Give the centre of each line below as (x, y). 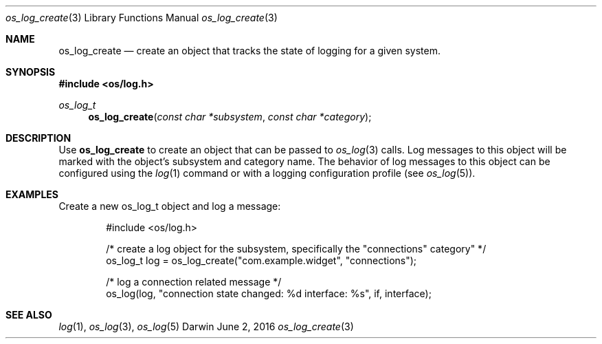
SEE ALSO (29, 315)
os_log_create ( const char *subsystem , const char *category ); (230, 117)
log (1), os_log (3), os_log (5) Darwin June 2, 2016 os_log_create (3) (206, 326)
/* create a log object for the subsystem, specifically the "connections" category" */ (296, 249)
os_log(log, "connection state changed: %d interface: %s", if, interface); (269, 293)
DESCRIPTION (38, 138)
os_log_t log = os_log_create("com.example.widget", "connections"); (261, 260)
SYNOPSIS (31, 72)
